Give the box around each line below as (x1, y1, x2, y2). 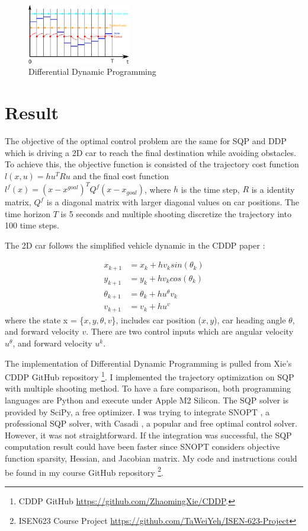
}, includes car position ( (111, 313, 201, 326)
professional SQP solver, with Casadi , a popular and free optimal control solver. (5, 417, 297, 430)
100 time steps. (5, 219, 59, 231)
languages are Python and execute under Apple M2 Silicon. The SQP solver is (5, 394, 289, 406)
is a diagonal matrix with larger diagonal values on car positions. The (46, 196, 300, 208)
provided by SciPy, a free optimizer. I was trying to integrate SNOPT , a (5, 405, 270, 418)
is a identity (251, 183, 295, 195)
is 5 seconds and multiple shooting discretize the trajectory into (60, 207, 291, 220)
